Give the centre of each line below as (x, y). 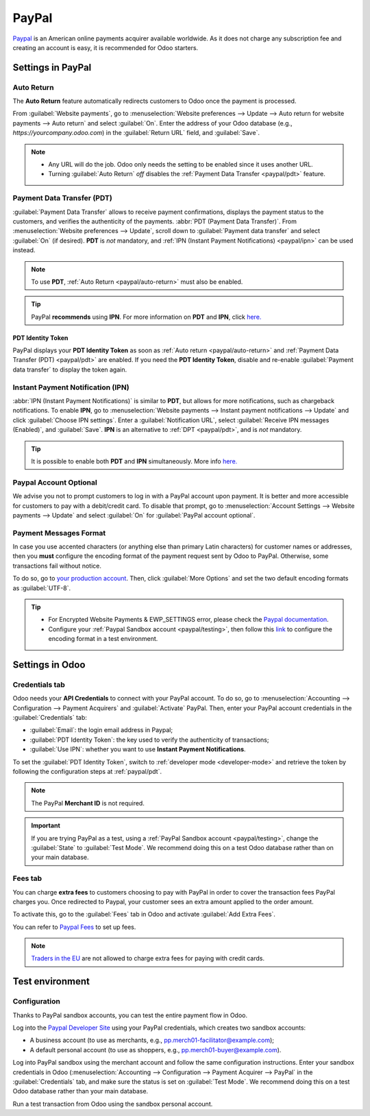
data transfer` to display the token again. (70, 369)
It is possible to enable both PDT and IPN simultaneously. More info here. (134, 461)
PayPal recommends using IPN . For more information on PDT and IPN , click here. (146, 317)
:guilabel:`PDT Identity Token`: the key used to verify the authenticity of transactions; (149, 740)
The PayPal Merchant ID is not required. (88, 803)
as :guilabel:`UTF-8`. (42, 588)
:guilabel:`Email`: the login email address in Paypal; (101, 730)
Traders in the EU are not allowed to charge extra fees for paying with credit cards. (148, 958)
